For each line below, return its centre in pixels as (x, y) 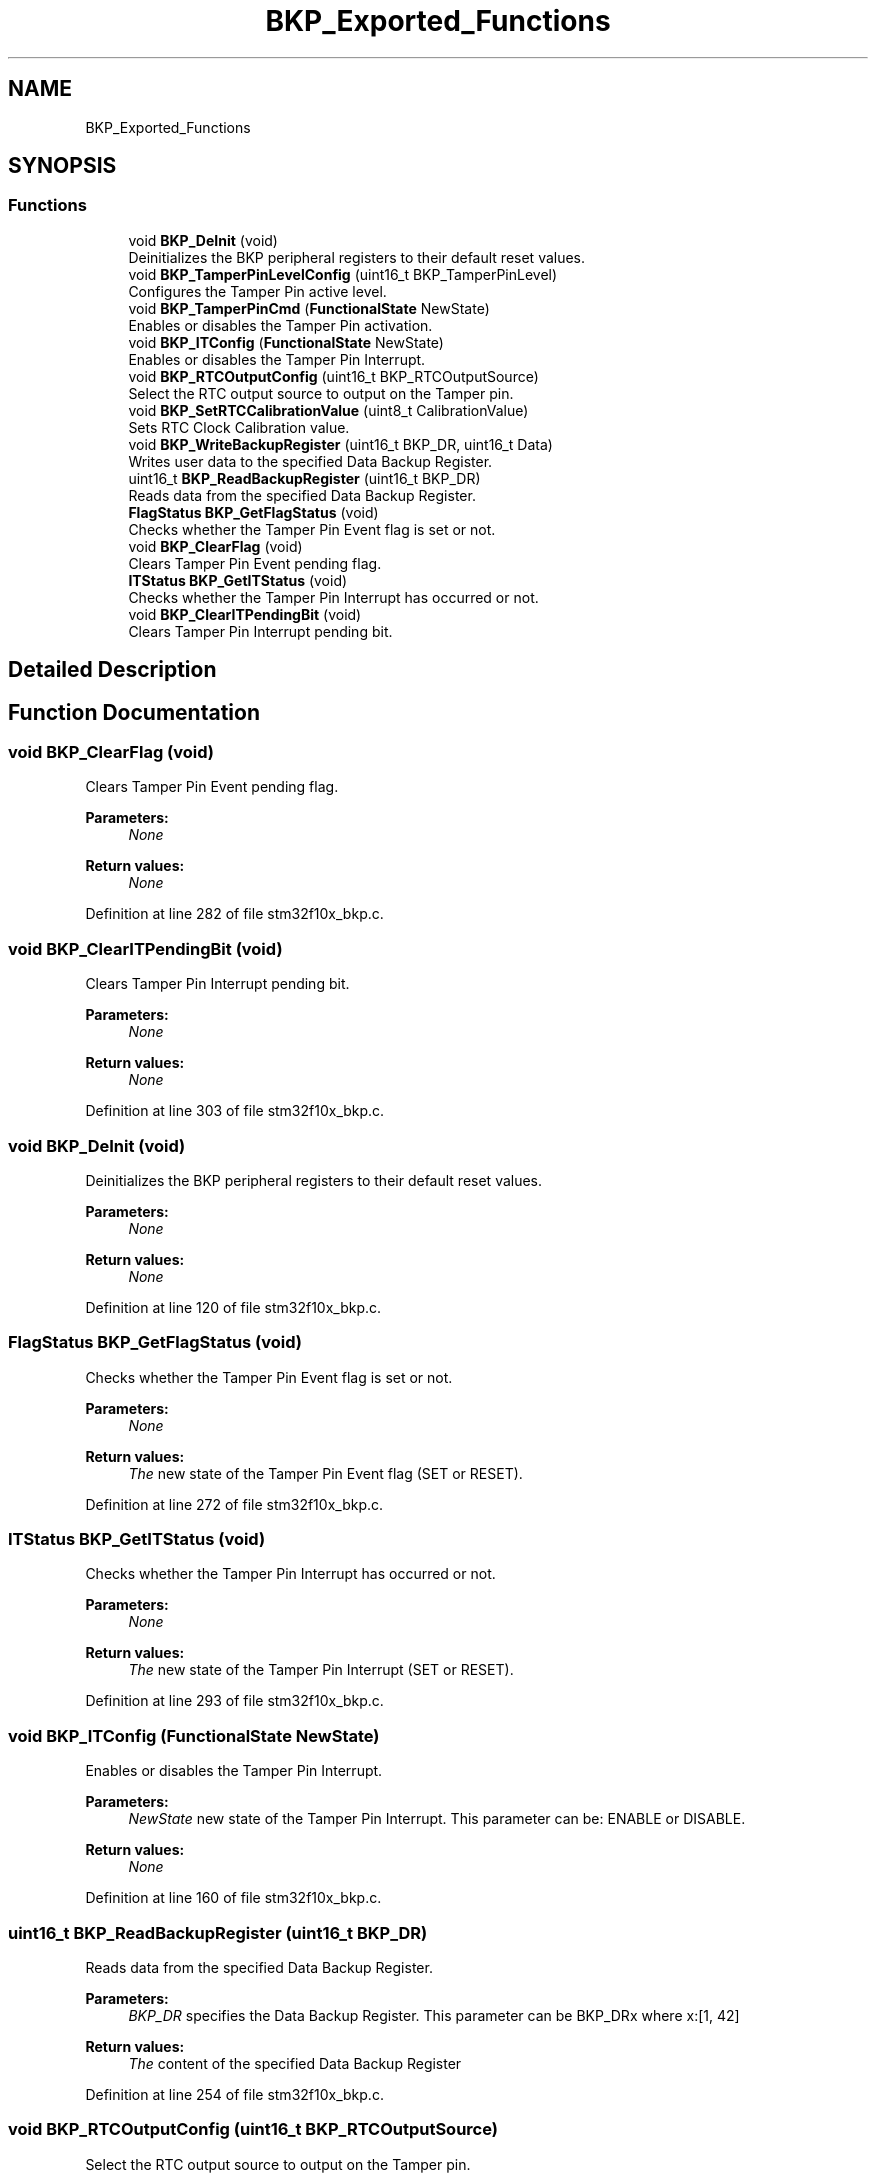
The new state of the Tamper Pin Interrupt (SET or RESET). (321, 1670)
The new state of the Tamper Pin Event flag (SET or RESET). (325, 1473)
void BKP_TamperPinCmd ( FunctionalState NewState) (309, 308)
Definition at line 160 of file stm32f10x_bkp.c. (233, 1898)
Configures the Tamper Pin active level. (257, 291)
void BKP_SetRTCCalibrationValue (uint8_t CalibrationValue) (328, 410)
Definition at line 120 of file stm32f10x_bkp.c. (233, 1307)
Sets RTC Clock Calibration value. (239, 427)
